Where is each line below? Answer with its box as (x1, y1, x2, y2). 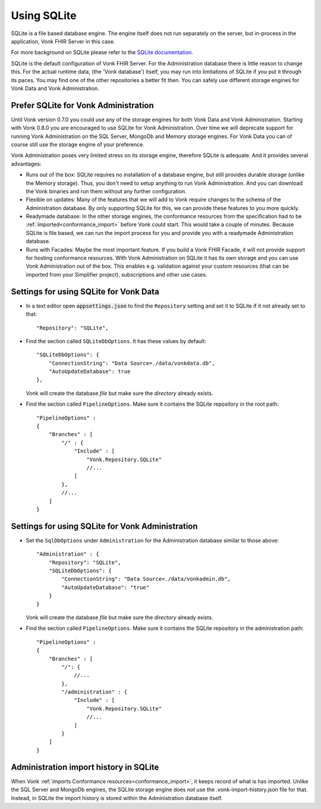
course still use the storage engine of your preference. (11, 140, 145, 148)
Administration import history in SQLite (11, 762, 159, 772)
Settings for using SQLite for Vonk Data (11, 286, 160, 297)
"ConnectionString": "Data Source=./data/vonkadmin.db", (61, 576, 231, 582)
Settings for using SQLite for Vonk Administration (11, 521, 199, 531)
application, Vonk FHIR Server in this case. (11, 37, 115, 45)
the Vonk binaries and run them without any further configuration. (26, 187, 187, 195)
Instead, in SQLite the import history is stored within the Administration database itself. (11, 794, 223, 801)
